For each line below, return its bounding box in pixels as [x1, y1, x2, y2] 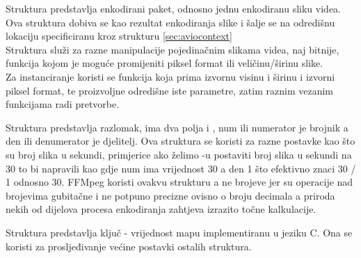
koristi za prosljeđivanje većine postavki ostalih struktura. [6, 239, 252, 253]
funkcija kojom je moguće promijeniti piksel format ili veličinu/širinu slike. [6, 56, 323, 70]
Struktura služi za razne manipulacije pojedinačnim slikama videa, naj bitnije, [6, 42, 339, 56]
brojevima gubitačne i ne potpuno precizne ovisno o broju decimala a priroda [6, 188, 335, 202]
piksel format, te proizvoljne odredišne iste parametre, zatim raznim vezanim [6, 83, 334, 97]
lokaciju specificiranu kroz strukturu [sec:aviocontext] [6, 29, 232, 43]
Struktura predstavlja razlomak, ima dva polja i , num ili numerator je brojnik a [6, 120, 348, 134]
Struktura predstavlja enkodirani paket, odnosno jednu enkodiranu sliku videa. [6, 1, 341, 15]
